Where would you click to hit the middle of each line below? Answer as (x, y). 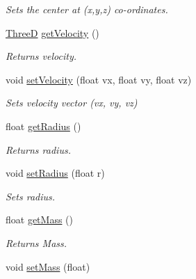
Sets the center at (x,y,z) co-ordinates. (87, 9)
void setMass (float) (48, 266)
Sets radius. (31, 196)
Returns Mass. (36, 242)
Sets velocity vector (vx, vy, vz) (72, 103)
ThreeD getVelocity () (52, 32)
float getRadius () (43, 126)
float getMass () (40, 220)
